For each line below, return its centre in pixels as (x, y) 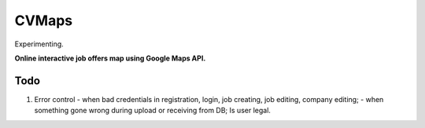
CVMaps (44, 20)
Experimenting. (39, 44)
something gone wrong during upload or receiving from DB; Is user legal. (153, 111)
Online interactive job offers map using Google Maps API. (110, 58)
